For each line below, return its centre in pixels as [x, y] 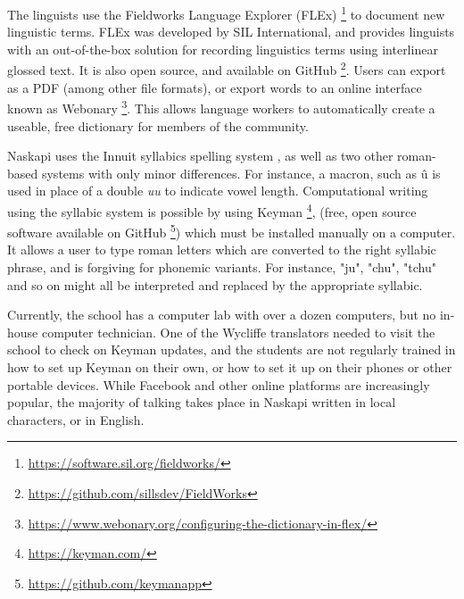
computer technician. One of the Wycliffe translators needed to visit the [238, 332]
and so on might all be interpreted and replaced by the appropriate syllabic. [215, 284]
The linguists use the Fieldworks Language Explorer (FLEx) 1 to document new [226, 13]
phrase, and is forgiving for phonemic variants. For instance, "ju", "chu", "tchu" [222, 267]
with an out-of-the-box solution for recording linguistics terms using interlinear [223, 49]
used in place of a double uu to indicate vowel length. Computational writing [218, 191]
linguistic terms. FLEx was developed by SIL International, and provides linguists [231, 32]
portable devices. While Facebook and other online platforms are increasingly [219, 384]
